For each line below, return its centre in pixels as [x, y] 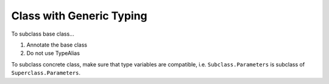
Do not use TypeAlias [53, 53]
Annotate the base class [57, 45]
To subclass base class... [43, 34]
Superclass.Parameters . [46, 73]
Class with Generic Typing [79, 16]
